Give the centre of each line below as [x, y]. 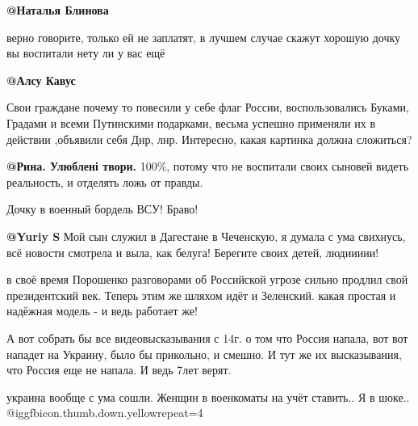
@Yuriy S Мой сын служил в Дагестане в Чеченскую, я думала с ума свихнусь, [206, 236]
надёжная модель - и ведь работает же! [102, 311]
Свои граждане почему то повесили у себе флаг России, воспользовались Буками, [208, 107]
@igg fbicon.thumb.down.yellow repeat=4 [105, 413]
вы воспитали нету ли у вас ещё [86, 53]
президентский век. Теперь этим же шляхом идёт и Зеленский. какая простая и [201, 295]
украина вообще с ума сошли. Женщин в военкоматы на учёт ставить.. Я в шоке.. [208, 396]
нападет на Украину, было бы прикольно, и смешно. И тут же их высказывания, [204, 354]
